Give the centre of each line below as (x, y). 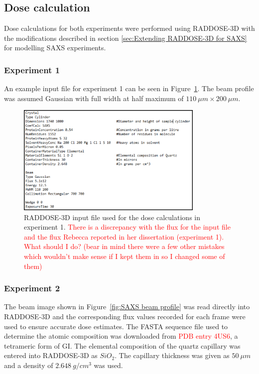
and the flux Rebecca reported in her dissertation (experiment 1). (124, 236)
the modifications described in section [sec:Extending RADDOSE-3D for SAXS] (126, 38)
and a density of (29, 365)
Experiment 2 (32, 288)
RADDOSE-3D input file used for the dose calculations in (112, 217)
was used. (108, 365)
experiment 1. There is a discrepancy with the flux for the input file (127, 227)
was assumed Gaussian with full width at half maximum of (94, 98)
